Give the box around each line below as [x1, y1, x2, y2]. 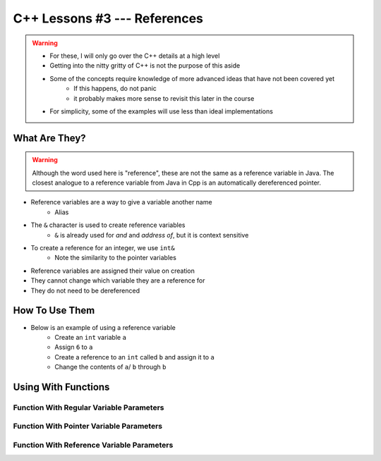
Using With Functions [13, 381, 110, 393]
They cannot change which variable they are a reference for [30, 276, 205, 285]
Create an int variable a [54, 333, 127, 341]
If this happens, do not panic [73, 85, 157, 93]
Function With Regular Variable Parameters [13, 402, 165, 412]
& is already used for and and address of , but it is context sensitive [54, 230, 249, 239]
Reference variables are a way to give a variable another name [30, 198, 212, 207]
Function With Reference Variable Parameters [13, 440, 174, 450]
